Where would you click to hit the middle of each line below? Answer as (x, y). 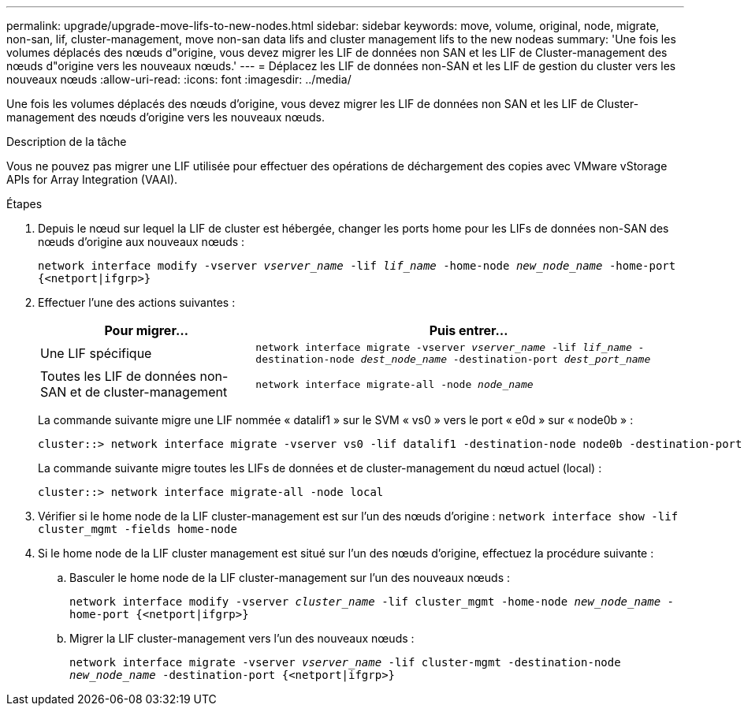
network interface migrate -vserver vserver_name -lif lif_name (444, 347)
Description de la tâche (67, 142)
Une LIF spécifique (96, 353)
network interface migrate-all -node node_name (394, 384)
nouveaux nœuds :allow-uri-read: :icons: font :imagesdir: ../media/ (179, 79)
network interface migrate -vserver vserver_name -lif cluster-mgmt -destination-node (345, 662)
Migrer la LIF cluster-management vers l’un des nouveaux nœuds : (242, 638)
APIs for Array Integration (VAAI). (92, 179)
